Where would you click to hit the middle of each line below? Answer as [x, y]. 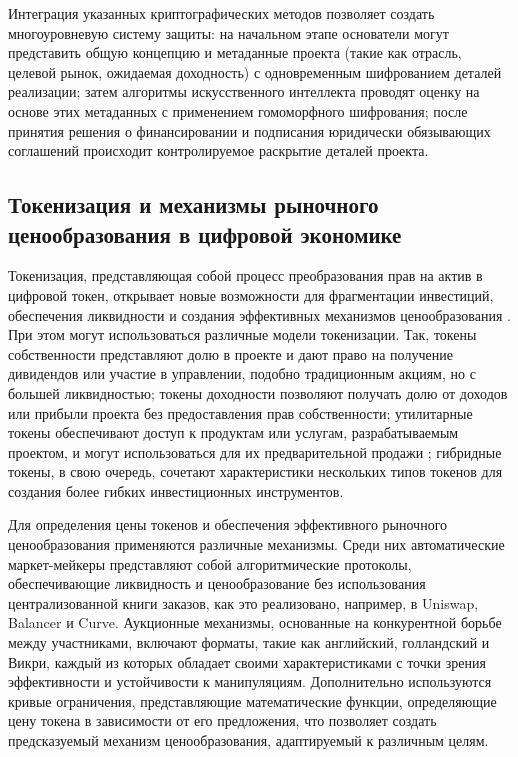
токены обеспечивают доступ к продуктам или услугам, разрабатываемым [233, 432]
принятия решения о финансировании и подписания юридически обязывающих [249, 130]
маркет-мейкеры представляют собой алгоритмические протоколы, [210, 563]
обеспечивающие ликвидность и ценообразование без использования [217, 583]
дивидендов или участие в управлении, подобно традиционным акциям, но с [242, 373]
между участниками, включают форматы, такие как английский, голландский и [249, 642]
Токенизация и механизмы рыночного [193, 204]
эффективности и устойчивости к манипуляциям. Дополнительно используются [250, 681]
